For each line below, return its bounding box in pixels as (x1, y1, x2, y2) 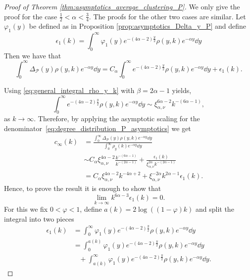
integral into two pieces (4, 213, 74, 224)
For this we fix (4, 204, 48, 214)
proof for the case (4, 11, 57, 21)
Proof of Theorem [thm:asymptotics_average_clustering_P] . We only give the (4, 1, 240, 11)
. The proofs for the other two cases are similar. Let (89, 11, 246, 21)
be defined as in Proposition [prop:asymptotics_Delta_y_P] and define (29, 21, 247, 31)
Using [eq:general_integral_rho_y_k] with (4, 85, 135, 95)
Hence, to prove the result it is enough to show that (4, 183, 161, 193)
